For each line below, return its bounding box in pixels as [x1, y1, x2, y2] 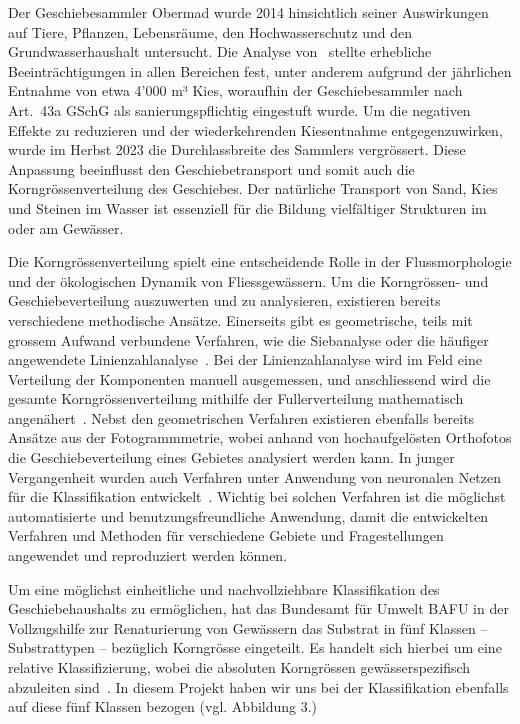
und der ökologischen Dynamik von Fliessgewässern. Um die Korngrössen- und [8, 270, 489, 291]
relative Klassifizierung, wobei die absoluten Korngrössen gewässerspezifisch [8, 657, 471, 677]
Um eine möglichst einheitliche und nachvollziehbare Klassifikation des [8, 578, 440, 599]
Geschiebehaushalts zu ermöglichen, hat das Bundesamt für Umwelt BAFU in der [8, 598, 509, 619]
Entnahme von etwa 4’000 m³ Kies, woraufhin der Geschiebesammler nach [8, 80, 463, 101]
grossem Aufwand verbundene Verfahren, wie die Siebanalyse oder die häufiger [8, 329, 489, 350]
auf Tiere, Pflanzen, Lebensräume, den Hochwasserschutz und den [8, 21, 413, 42]
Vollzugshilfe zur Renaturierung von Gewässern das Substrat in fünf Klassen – [8, 617, 488, 638]
